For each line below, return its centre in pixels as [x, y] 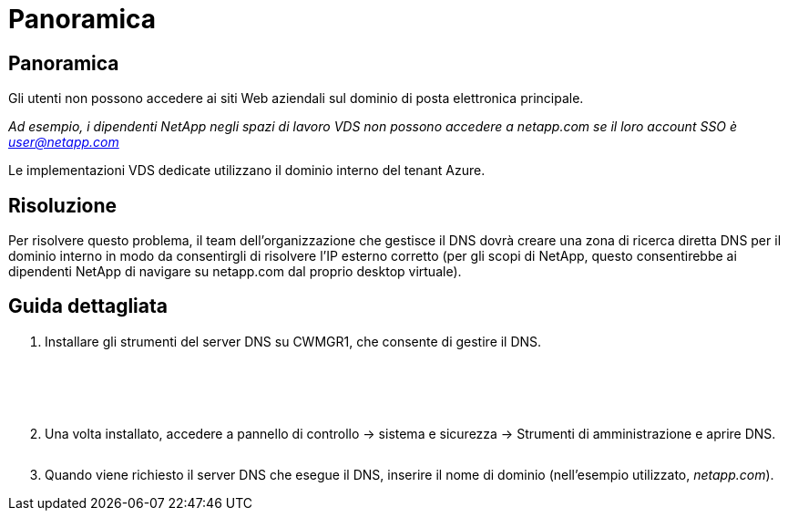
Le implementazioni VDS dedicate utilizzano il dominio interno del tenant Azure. [247, 171]
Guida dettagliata [88, 306]
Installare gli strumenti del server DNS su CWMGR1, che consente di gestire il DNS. [293, 341]
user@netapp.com [64, 142]
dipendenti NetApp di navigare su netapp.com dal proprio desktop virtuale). [235, 272]
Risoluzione [63, 205]
